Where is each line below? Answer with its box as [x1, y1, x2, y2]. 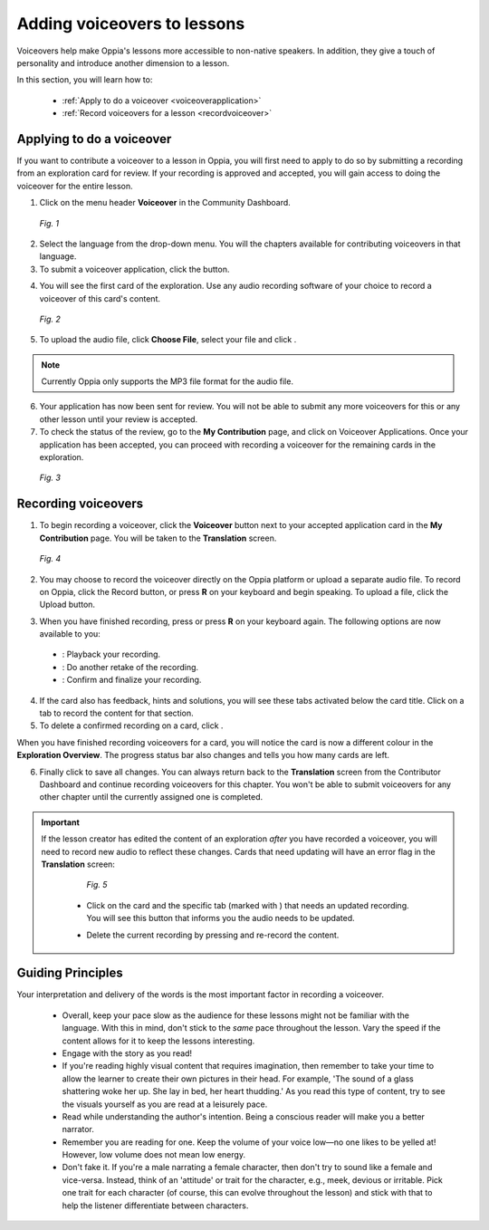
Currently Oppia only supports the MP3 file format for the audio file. [41, 376, 294, 387]
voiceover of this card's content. [39, 293, 161, 303]
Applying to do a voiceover [16, 131, 172, 147]
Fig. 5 [86, 879, 108, 890]
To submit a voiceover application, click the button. [39, 264, 230, 274]
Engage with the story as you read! [62, 1047, 193, 1059]
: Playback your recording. [62, 649, 161, 660]
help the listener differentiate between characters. [62, 1200, 249, 1211]
